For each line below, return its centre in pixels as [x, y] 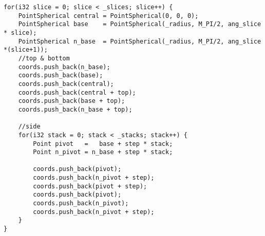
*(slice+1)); [26, 50]
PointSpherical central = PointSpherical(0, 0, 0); [108, 16]
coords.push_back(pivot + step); [90, 186]
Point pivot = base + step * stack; [103, 144]
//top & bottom [44, 58]
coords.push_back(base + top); [72, 101]
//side [29, 127]
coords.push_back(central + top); [77, 92]
